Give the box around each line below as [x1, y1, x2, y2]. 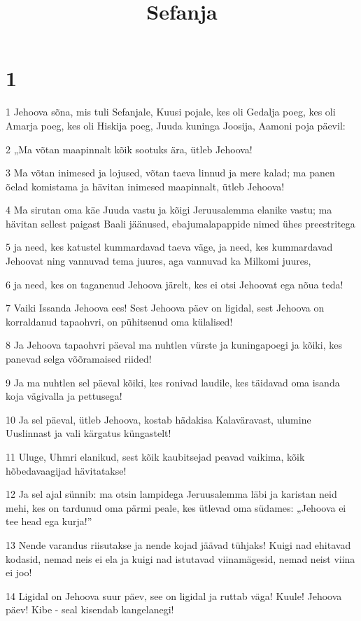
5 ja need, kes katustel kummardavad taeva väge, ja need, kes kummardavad [6, 239, 333, 254]
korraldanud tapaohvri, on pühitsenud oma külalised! [6, 314, 233, 328]
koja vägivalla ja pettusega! [6, 389, 122, 403]
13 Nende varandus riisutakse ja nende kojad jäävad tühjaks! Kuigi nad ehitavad [6, 537, 351, 552]
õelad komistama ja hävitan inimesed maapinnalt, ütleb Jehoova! [6, 179, 285, 193]
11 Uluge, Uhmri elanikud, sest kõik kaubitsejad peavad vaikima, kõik [6, 449, 305, 463]
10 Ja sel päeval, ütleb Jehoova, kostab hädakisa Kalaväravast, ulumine [6, 412, 311, 426]
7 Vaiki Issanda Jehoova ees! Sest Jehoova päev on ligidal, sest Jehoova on [6, 300, 325, 315]
